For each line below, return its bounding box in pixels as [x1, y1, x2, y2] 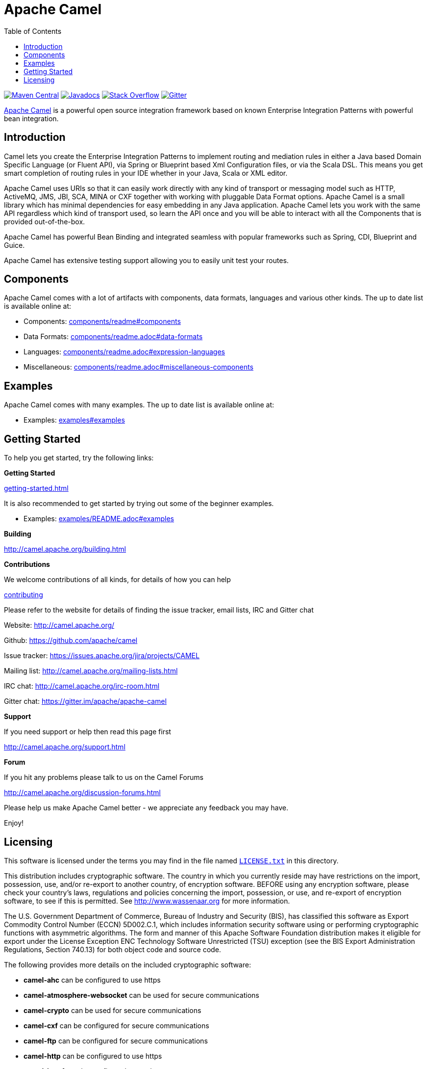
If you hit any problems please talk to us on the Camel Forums [4, 773, 203, 782]
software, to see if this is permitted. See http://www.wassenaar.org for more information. [4, 896, 290, 905]
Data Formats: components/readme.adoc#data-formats [24, 332, 203, 341]
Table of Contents [4, 27, 62, 35]
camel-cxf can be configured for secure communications [24, 1021, 209, 1030]
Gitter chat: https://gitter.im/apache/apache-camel [4, 697, 167, 706]
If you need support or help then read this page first [4, 727, 171, 736]
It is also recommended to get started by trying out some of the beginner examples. [4, 499, 274, 508]
